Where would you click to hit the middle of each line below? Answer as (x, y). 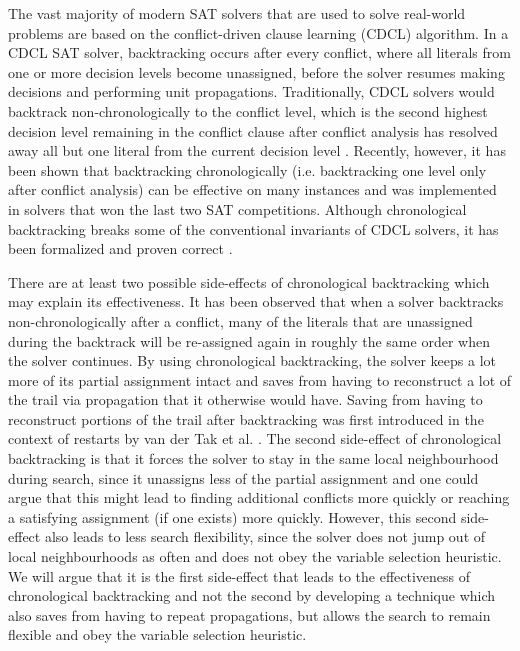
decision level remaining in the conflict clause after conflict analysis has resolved (253, 130)
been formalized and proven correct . (120, 248)
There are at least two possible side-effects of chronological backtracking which (249, 281)
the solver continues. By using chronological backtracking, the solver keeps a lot (252, 360)
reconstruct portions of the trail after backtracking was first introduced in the (246, 418)
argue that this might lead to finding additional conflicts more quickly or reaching (259, 497)
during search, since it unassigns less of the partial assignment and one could (243, 477)
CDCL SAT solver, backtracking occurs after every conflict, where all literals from (259, 52)
